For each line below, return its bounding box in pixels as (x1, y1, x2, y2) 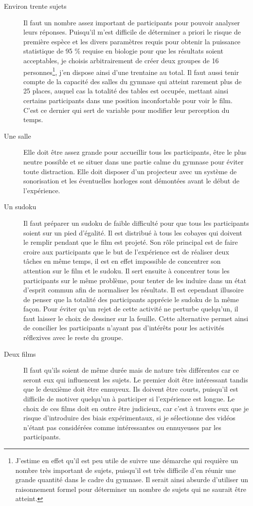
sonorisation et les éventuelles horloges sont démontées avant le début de (23, 176, 239, 186)
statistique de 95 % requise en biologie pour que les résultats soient (23, 46, 223, 56)
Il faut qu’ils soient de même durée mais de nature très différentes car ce (23, 365, 239, 375)
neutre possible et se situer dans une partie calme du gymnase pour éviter (23, 156, 244, 166)
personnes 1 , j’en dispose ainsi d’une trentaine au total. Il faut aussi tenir (23, 65, 239, 77)
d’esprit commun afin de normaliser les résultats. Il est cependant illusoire (23, 285, 244, 295)
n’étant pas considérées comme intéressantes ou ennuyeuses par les (23, 422, 221, 432)
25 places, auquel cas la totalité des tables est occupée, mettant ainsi (23, 86, 229, 96)
